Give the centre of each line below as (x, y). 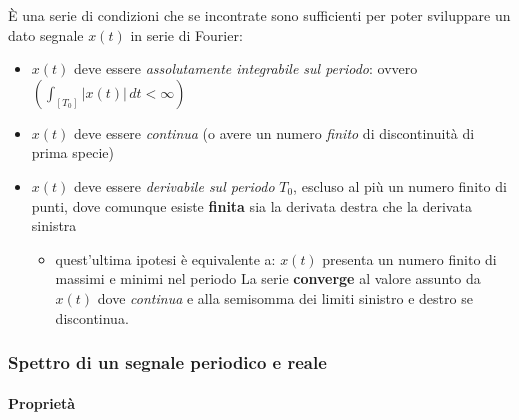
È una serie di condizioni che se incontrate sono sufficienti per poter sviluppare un (259, 15)
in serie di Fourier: (186, 34)
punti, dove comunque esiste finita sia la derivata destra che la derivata (251, 205)
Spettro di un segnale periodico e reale (167, 362)
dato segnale (46, 34)
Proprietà (42, 402)
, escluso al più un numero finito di (400, 185)
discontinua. (92, 317)
